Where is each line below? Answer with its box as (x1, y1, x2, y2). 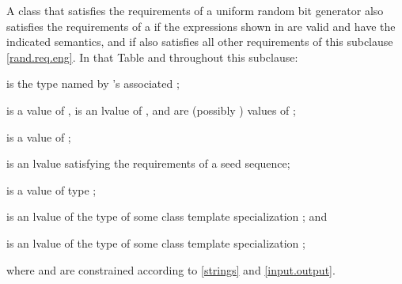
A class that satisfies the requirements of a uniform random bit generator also (6, 2, 384, 18)
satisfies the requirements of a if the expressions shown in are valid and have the (6, 17, 396, 34)
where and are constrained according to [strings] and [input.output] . (6, 261, 336, 278)
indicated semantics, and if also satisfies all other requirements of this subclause (6, 33, 393, 50)
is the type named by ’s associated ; (6, 75, 180, 92)
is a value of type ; (6, 181, 97, 198)
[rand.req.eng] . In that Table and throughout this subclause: (6, 48, 298, 65)
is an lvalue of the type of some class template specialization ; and (6, 208, 328, 225)
